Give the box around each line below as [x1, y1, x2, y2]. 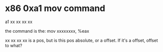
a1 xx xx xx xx [5, 19, 33, 25]
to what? [5, 42, 23, 48]
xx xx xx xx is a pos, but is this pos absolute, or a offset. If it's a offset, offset [5, 37, 158, 43]
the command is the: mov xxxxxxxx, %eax [5, 28, 90, 34]
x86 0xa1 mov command [5, 3, 105, 14]
